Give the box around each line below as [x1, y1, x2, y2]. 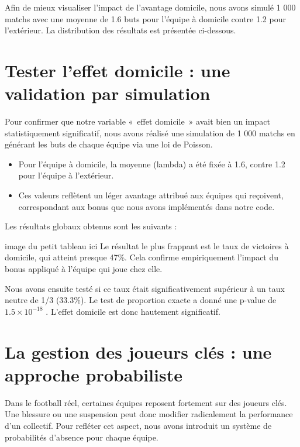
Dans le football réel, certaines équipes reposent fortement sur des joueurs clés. [5, 396, 287, 408]
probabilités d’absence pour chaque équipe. [5, 431, 158, 443]
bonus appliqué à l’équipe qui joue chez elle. [5, 263, 163, 275]
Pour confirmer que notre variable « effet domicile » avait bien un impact [5, 115, 270, 128]
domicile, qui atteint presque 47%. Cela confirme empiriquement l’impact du [5, 251, 279, 263]
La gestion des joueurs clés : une [5, 339, 272, 363]
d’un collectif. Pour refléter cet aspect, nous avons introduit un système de [5, 419, 272, 431]
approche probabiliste [5, 362, 182, 386]
